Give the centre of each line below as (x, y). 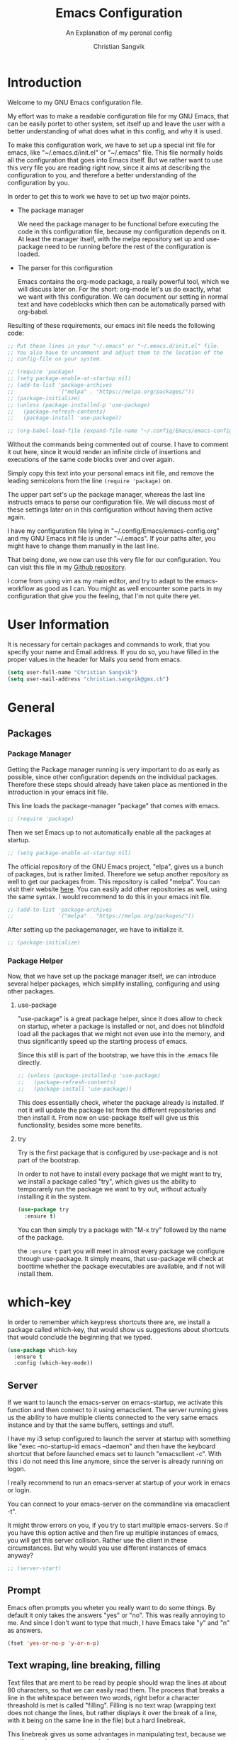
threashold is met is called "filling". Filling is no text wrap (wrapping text (112, 1705)
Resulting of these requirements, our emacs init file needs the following (111, 325)
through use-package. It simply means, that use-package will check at (121, 1258)
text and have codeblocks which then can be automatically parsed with (121, 304)
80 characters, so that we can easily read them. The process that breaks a (116, 1690)
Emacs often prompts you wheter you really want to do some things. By (112, 1607)
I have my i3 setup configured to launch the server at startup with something (119, 1439)
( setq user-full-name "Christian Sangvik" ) (73, 673)
